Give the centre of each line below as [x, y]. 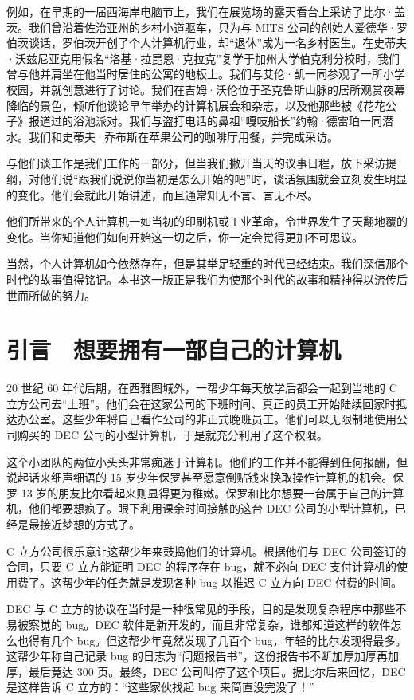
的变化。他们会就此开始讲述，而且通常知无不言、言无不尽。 [162, 194]
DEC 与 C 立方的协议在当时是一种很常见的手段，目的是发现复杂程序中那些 [201, 609]
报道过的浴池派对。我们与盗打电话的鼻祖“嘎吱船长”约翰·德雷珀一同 [205, 121]
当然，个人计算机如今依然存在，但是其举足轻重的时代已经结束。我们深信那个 [207, 263]
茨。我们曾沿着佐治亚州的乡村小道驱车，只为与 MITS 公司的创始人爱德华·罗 [207, 27]
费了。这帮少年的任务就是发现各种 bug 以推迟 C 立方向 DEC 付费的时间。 [209, 582]
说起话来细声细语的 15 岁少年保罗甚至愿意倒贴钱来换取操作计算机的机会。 [200, 477]
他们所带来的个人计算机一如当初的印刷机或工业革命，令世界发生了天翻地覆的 [207, 221]
